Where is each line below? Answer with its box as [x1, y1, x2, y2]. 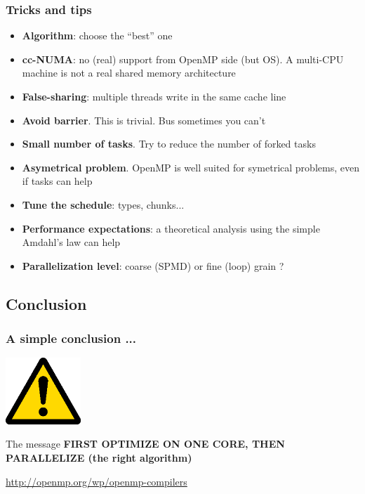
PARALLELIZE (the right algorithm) [6, 450, 192, 465]
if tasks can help [22, 174, 93, 188]
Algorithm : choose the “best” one [22, 28, 173, 43]
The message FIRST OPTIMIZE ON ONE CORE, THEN [6, 436, 285, 451]
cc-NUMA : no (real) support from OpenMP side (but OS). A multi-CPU [22, 51, 344, 66]
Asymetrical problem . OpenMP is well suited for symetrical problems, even [22, 160, 359, 174]
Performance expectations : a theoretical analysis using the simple [22, 221, 320, 235]
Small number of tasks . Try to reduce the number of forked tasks [22, 136, 316, 151]
